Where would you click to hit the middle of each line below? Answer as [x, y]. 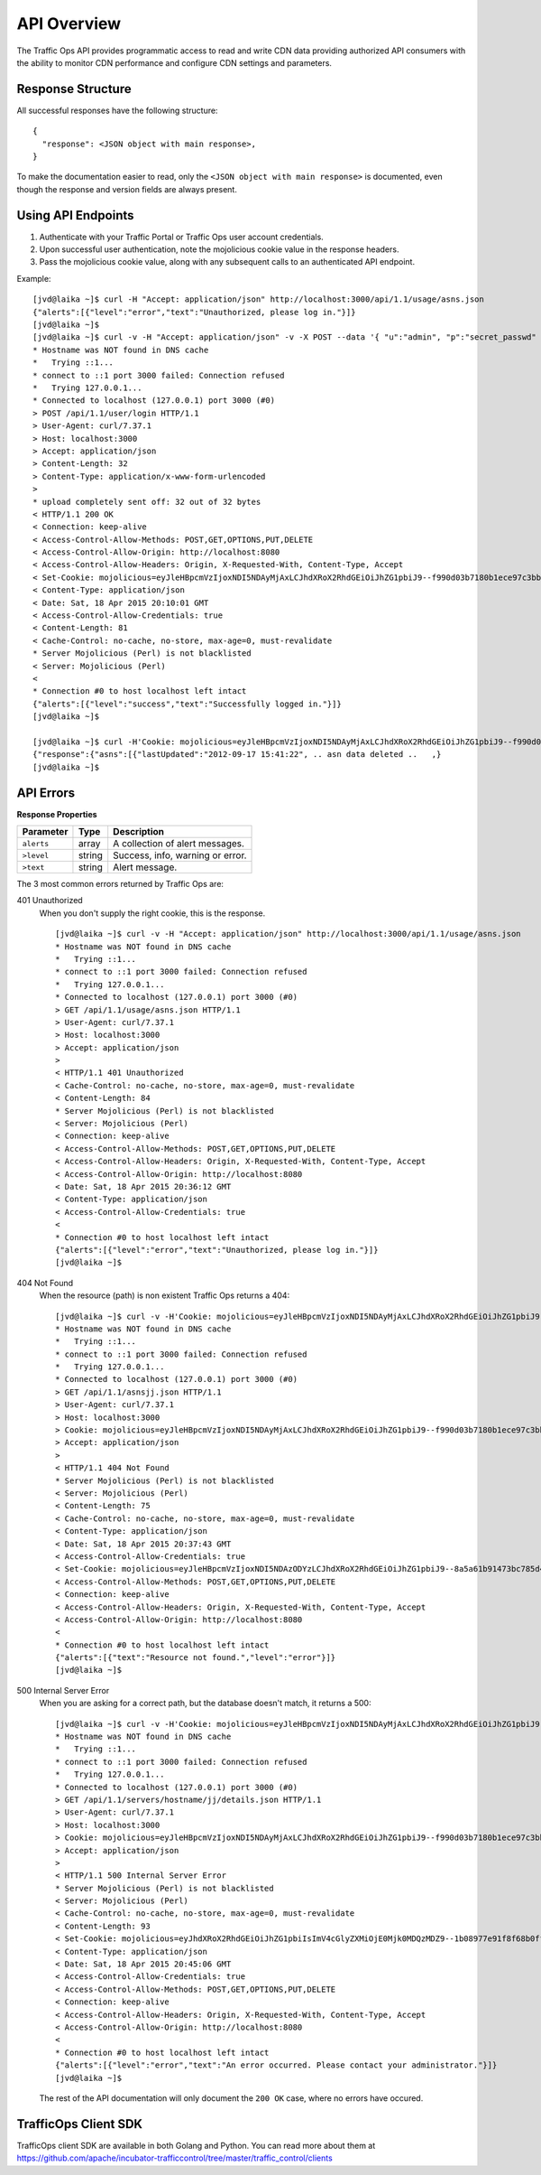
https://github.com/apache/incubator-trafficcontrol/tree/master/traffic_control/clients [174, 2158]
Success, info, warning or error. [180, 855]
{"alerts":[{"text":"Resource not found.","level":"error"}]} [196, 1658]
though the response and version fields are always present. [127, 189]
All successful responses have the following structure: [117, 110]
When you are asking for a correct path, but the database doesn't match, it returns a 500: [205, 1704]
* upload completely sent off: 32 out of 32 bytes [147, 502]
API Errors [46, 793]
